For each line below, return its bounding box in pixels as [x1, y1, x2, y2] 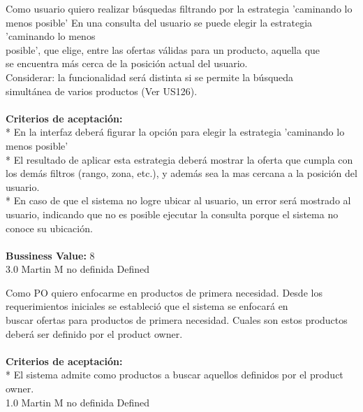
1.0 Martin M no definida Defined [6, 395, 150, 409]
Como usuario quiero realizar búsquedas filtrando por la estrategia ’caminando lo [6, 1, 353, 15]
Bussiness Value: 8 [6, 248, 95, 262]
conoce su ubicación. [6, 220, 93, 235]
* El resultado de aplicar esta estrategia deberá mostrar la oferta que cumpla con [6, 152, 353, 166]
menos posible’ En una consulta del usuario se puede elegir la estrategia [6, 15, 313, 29]
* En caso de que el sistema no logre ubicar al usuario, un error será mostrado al [6, 193, 351, 208]
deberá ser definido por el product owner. [6, 326, 183, 341]
